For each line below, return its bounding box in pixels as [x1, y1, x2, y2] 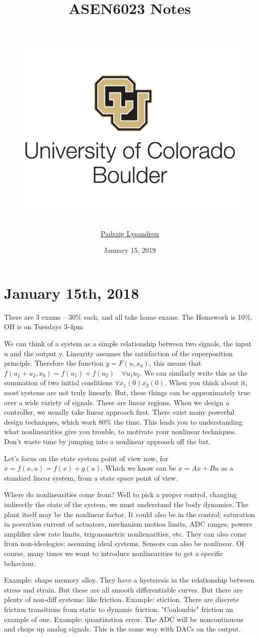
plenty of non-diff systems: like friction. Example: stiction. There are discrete [4, 594, 239, 605]
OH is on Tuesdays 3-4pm [4, 321, 83, 332]
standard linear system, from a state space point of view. [4, 472, 178, 483]
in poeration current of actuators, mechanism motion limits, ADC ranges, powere [4, 519, 253, 529]
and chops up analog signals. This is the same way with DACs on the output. [4, 624, 241, 634]
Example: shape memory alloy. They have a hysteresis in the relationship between [4, 575, 255, 585]
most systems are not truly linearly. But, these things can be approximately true [4, 387, 251, 398]
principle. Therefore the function [4, 358, 104, 368]
